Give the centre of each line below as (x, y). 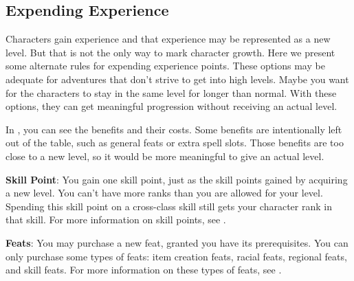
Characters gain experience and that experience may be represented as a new (168, 39)
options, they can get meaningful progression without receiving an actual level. (172, 106)
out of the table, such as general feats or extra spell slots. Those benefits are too (175, 143)
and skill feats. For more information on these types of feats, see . (144, 270)
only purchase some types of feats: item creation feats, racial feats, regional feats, (176, 256)
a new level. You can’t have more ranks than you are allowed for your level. (164, 193)
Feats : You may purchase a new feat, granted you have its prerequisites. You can (177, 242)
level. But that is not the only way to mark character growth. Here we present (170, 52)
